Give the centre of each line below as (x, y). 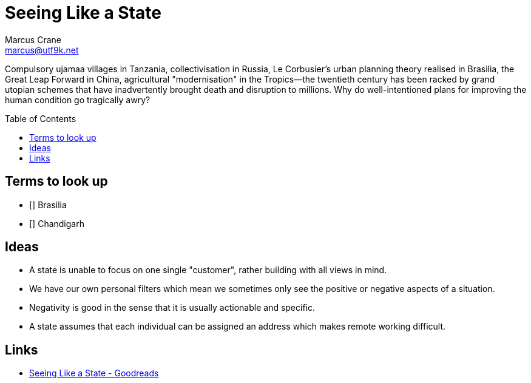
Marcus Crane (33, 39)
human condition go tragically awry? (78, 100)
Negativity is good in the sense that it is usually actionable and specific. (172, 308)
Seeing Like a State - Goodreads (94, 373)
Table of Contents (41, 118)
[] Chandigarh (57, 223)
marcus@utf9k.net (42, 50)
